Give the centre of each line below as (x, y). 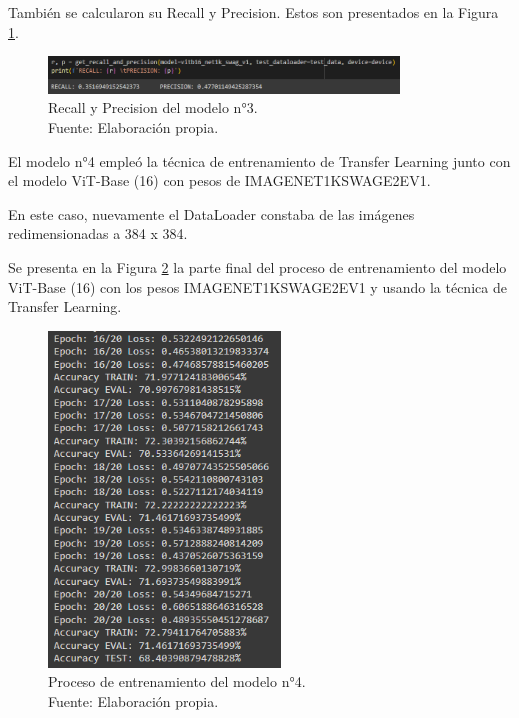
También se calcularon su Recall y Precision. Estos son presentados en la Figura (253, 12)
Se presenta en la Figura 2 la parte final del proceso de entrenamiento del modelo (257, 266)
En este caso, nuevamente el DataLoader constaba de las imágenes (211, 213)
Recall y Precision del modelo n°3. (153, 107)
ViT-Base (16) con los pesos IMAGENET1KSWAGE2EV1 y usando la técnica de (257, 286)
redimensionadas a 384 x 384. (98, 233)
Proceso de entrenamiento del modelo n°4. (177, 681)
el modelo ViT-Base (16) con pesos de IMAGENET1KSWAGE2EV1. (219, 180)
